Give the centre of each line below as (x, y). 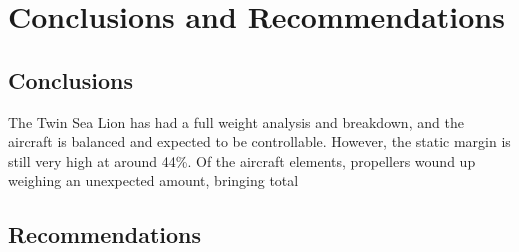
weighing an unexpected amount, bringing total (153, 180)
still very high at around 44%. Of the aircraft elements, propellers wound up (242, 160)
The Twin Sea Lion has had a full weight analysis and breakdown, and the (236, 121)
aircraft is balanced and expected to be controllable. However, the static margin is (259, 141)
